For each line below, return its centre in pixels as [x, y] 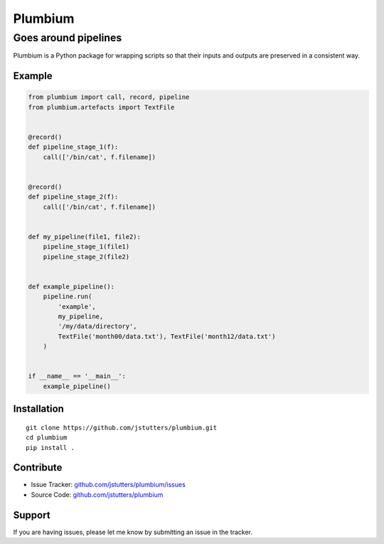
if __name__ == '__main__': [77, 376]
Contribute [38, 467]
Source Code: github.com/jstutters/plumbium [97, 494]
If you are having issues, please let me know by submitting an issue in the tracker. [133, 532]
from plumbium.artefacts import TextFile [101, 107]
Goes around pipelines [68, 38]
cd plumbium [47, 438]
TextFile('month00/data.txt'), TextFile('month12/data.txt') [167, 336]
